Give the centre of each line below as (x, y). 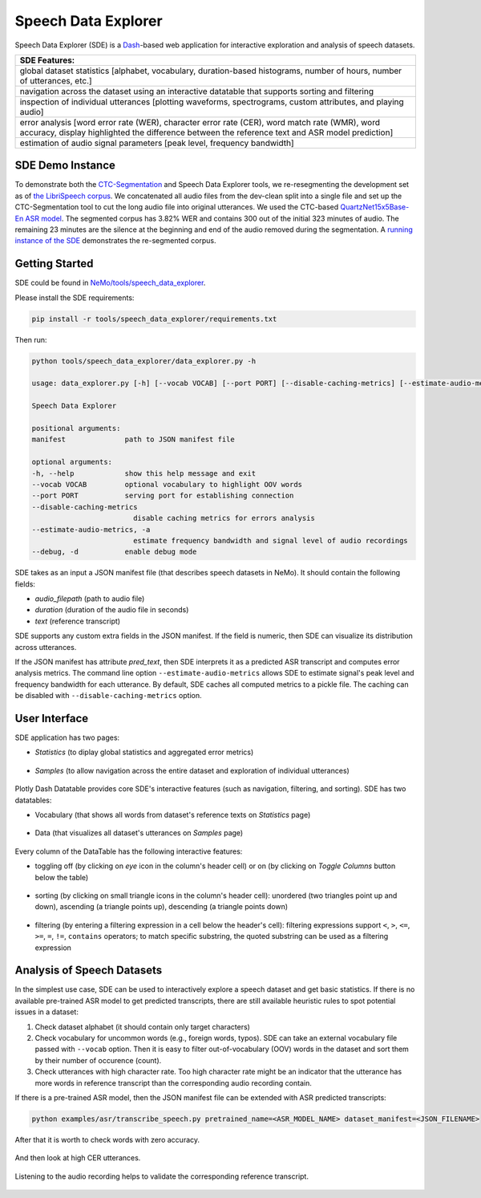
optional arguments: (72, 462)
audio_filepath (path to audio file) (90, 599)
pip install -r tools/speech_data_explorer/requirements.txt (154, 319)
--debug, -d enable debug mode (114, 552)
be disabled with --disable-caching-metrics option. (108, 696)
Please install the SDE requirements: (75, 298)
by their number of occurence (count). (98, 1060)
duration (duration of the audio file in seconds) (112, 610)
